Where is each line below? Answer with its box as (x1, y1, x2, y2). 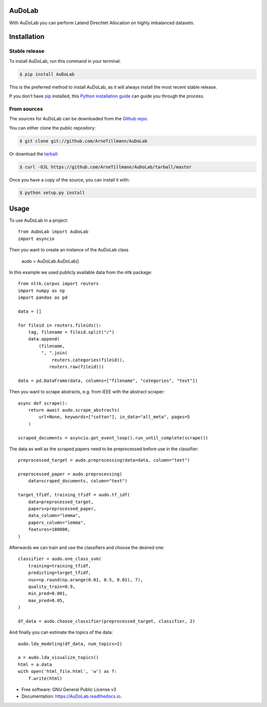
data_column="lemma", (28, 513, 81, 518)
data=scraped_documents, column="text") (28, 478, 128, 484)
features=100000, (28, 527, 70, 532)
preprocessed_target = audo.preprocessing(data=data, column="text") (18, 458, 190, 463)
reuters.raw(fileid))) (49, 364, 104, 370)
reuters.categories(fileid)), (51, 357, 125, 363)
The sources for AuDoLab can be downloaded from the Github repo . (9, 116, 148, 122)
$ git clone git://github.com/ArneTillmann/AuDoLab (19, 138, 148, 143)
